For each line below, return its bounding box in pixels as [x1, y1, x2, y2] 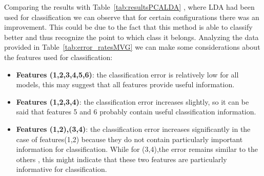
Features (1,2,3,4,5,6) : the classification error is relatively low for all [16, 69, 239, 80]
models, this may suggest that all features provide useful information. [16, 79, 235, 90]
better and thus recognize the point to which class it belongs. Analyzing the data [4, 31, 259, 42]
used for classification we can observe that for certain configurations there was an [4, 11, 259, 22]
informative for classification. [16, 164, 107, 174]
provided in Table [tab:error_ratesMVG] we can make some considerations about [4, 42, 260, 52]
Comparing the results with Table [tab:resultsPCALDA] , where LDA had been [4, 2, 255, 12]
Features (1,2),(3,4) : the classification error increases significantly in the [16, 123, 251, 134]
